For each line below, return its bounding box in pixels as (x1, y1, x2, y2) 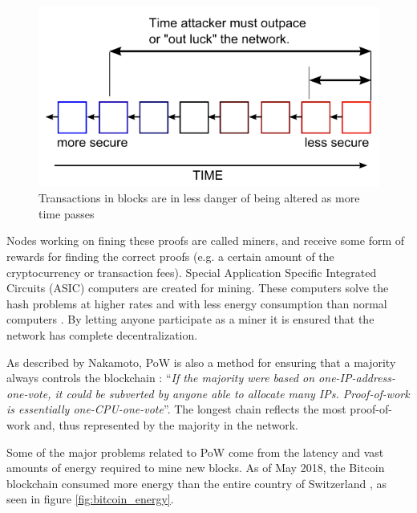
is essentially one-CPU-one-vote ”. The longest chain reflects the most (6, 401, 346, 417)
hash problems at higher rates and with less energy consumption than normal (6, 295, 387, 311)
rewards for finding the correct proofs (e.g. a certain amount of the (6, 248, 334, 265)
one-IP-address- (318, 369, 396, 386)
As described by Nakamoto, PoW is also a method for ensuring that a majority (6, 353, 396, 370)
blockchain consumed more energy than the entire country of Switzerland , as (6, 474, 387, 491)
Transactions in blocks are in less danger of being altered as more (38, 189, 360, 206)
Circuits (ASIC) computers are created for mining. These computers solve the (6, 279, 389, 296)
